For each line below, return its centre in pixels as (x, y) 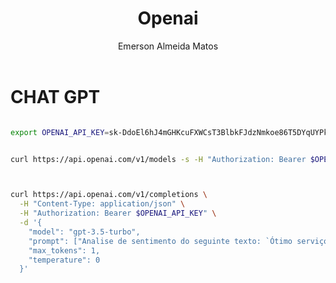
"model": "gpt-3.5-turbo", (84, 232)
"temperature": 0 (64, 260)
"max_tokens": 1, (64, 250)
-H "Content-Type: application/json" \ (102, 204)
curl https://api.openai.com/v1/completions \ (109, 195)
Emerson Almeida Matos (168, 46)
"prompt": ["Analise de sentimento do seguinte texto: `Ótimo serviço (178, 241)
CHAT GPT (55, 96)
